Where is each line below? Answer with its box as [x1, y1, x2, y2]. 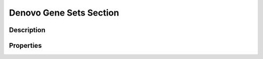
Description [9, 26, 46, 34]
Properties [9, 41, 42, 50]
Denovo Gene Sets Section [9, 7, 119, 18]
